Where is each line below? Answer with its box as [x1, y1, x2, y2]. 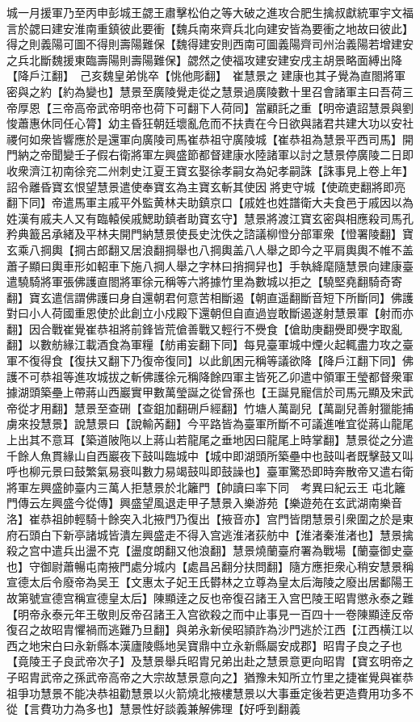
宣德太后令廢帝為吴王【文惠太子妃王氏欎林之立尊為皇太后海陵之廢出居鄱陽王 [6, 573, 414, 590]
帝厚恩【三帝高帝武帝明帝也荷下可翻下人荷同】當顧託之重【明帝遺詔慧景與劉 [6, 99, 414, 115]
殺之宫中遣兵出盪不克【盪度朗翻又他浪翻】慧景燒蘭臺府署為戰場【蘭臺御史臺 [6, 542, 414, 559]
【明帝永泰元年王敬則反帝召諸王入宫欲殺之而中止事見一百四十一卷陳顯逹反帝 [6, 605, 414, 622]
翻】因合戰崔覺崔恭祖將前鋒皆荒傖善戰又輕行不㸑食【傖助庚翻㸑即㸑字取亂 [6, 320, 402, 337]
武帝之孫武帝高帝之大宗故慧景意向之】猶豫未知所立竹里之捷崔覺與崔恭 [40, 668, 414, 685]
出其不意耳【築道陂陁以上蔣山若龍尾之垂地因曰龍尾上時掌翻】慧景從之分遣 [17, 431, 414, 448]
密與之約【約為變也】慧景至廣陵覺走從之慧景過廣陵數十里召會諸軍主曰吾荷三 [6, 82, 414, 99]
